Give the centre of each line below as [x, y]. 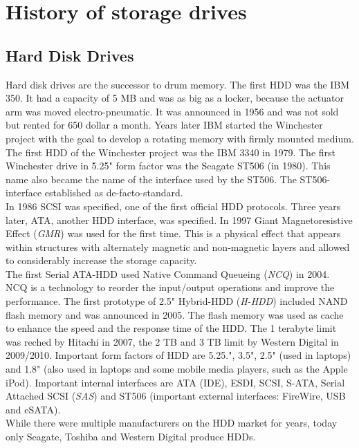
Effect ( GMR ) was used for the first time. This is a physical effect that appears [173, 233]
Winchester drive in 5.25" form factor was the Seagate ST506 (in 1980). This [168, 166]
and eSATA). [33, 409]
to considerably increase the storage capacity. [101, 260]
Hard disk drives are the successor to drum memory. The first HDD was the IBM [178, 84]
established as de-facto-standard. [114, 193]
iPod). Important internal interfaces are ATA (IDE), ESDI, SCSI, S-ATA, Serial [175, 382]
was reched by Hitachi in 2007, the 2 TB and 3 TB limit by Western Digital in [172, 341]
